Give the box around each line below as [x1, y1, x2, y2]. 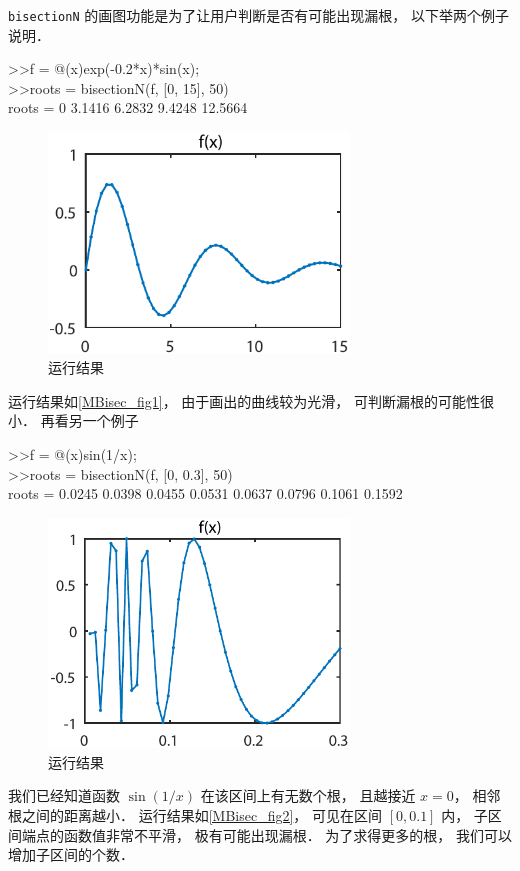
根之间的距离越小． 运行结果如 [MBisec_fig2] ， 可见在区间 [8, 805, 383, 826]
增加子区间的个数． [8, 844, 134, 865]
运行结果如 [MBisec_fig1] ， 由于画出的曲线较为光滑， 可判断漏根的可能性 [8, 390, 480, 411]
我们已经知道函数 [8, 785, 120, 806]
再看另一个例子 [40, 410, 139, 431]
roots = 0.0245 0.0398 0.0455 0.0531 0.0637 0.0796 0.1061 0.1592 [8, 483, 403, 504]
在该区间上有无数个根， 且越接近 [200, 785, 416, 806]
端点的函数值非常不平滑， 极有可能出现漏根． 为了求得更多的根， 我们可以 [21, 824, 512, 845]
